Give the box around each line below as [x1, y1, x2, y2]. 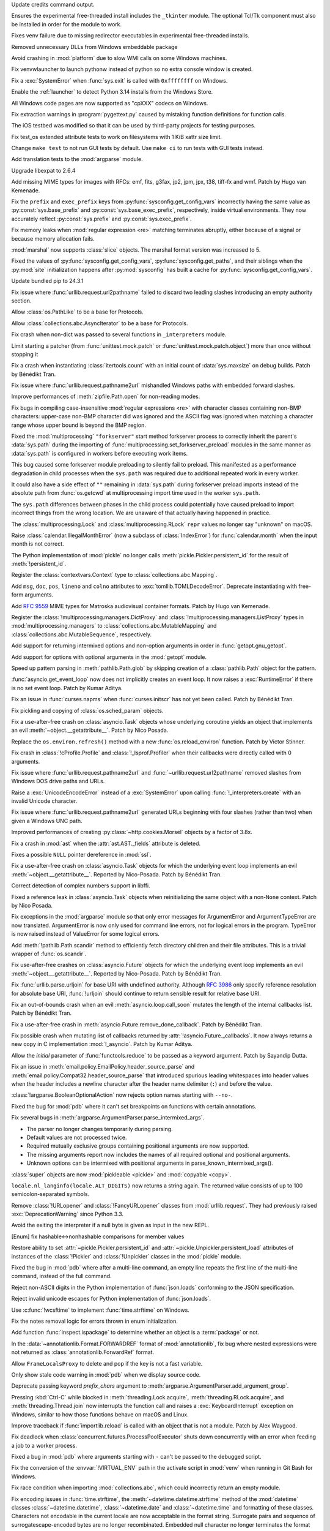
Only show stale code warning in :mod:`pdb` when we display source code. [11, 1371, 201, 1378]
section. [11, 297, 32, 304]
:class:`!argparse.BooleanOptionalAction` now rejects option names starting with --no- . [11, 1091, 233, 1099]
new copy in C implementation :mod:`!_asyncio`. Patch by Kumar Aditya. [11, 1040, 193, 1048]
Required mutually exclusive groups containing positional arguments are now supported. [26, 1142, 249, 1149]
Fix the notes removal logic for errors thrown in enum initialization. [11, 1317, 178, 1325]
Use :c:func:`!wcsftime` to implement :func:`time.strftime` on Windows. [11, 1306, 189, 1314]
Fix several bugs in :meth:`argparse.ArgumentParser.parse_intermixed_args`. [11, 1114, 205, 1121]
